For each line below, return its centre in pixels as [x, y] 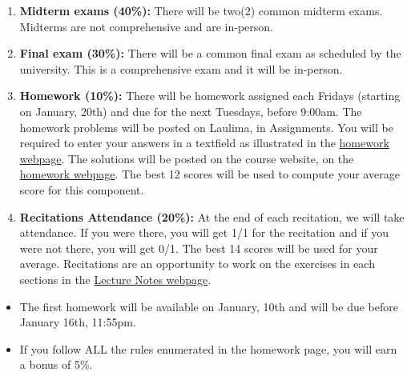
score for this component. [82, 189]
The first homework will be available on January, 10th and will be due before [209, 306]
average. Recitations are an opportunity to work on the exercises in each [197, 264]
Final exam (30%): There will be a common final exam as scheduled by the [210, 53]
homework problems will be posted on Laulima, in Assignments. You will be [206, 127]
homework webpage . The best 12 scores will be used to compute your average [210, 174]
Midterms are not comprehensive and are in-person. [146, 26]
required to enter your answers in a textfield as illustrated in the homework [204, 143]
